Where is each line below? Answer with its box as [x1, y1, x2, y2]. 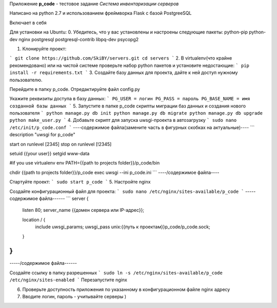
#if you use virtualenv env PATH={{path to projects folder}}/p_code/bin [9, 160, 160, 166]
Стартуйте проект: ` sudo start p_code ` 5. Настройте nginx [9, 179, 151, 185]
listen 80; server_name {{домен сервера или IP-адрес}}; [22, 207, 145, 213]
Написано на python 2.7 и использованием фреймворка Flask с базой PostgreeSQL [9, 10, 192, 16]
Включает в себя [9, 20, 47, 26]
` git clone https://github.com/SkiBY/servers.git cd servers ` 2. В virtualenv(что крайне [9, 55, 232, 61]
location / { [22, 216, 46, 223]
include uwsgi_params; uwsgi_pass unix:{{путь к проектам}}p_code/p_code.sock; [35, 224, 210, 230]
